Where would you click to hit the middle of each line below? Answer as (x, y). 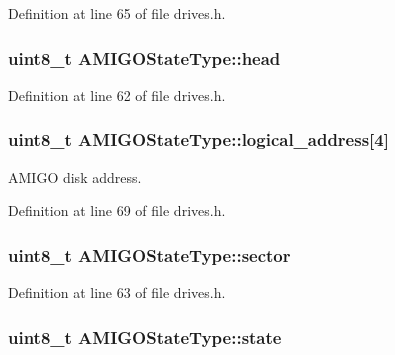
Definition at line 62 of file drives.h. (117, 94)
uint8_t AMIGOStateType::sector (149, 254)
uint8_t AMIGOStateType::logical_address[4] (198, 139)
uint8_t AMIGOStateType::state (145, 336)
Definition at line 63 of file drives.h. (117, 292)
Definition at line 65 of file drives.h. (117, 13)
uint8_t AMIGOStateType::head (144, 57)
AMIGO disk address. (75, 176)
